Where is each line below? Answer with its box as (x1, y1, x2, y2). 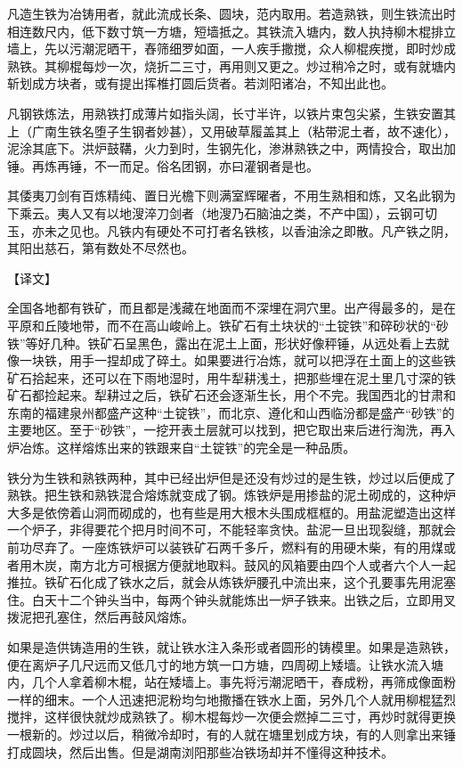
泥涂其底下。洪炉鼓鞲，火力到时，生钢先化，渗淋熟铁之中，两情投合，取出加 (7, 139, 456, 158)
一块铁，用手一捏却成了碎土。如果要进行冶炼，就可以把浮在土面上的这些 (19, 351, 443, 370)
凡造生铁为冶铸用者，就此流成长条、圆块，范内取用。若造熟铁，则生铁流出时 (7, 4, 456, 22)
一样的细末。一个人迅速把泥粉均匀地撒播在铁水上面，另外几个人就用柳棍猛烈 (7, 689, 456, 708)
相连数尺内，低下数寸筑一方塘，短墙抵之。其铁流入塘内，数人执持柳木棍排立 (7, 21, 456, 40)
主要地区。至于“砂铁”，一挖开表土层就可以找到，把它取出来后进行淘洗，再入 (7, 420, 456, 439)
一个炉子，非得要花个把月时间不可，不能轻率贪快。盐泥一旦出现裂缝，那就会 (7, 520, 456, 539)
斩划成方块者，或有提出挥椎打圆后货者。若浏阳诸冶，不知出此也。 (7, 74, 394, 93)
